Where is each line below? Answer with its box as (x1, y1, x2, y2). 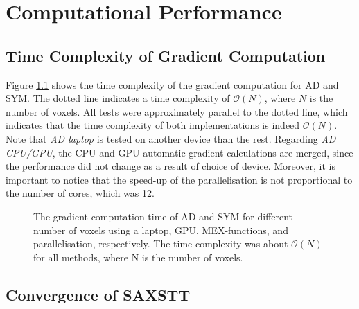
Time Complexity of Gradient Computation (6, 44, 326, 66)
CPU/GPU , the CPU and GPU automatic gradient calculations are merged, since (6, 145, 353, 159)
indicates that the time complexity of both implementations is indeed (6, 118, 300, 132)
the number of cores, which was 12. (6, 186, 155, 200)
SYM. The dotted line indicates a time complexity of (6, 91, 230, 105)
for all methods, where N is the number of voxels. (33, 249, 243, 264)
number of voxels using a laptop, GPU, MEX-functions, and (33, 222, 288, 237)
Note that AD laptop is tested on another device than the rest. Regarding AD (6, 131, 336, 145)
